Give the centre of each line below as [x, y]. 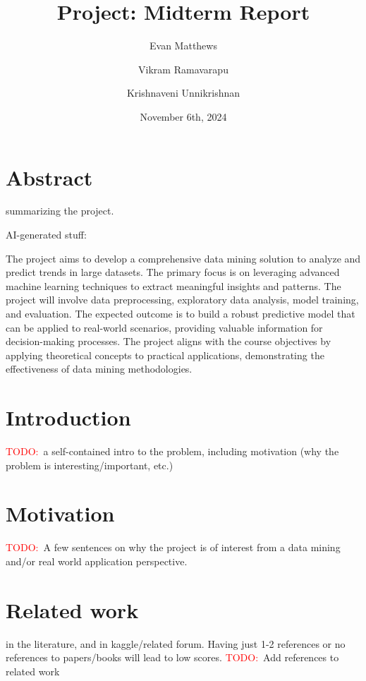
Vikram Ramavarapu [183, 69]
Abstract [49, 177]
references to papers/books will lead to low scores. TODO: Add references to [172, 657]
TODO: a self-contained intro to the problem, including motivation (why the [172, 451]
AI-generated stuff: [46, 235]
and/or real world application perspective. [97, 561]
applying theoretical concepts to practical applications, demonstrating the [165, 355]
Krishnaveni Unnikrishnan [183, 93]
